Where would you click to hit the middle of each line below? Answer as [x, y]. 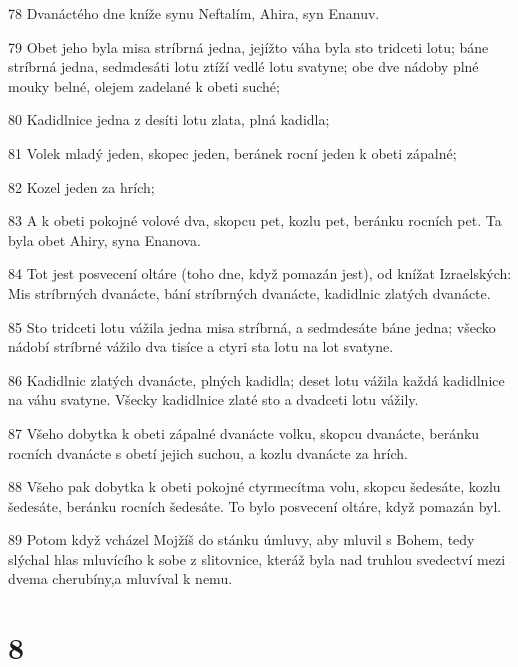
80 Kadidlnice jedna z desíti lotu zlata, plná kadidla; [169, 119]
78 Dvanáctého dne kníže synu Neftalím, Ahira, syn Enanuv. [194, 13]
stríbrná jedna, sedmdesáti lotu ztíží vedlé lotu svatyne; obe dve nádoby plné [243, 66]
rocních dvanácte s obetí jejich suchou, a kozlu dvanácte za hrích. [208, 452]
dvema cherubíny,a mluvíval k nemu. [120, 578]
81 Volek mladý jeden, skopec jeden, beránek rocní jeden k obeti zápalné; [232, 152]
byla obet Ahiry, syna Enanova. [104, 239]
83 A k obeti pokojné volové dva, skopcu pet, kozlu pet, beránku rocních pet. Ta [255, 220]
